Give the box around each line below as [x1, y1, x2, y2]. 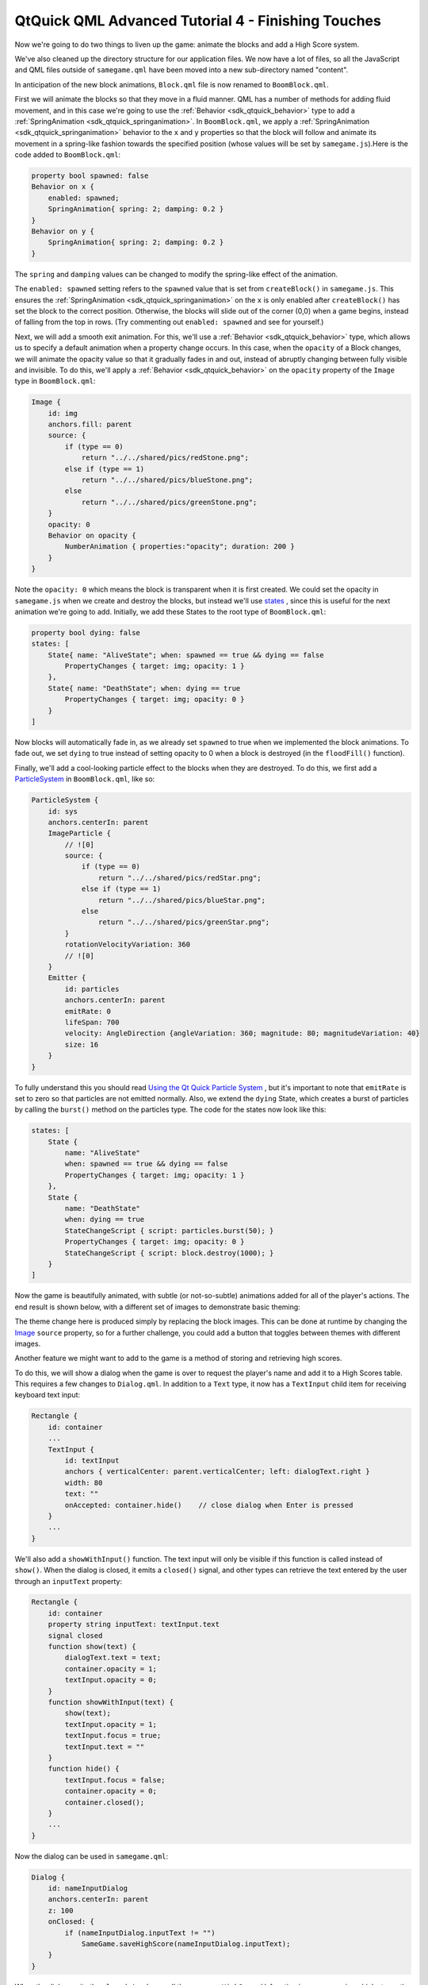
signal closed [48, 1631, 103, 1640]
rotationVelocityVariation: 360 [64, 940, 190, 949]
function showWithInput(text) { [48, 1698, 174, 1706]
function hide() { [48, 1764, 120, 1774]
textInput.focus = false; [64, 1775, 166, 1784]
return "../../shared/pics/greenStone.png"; [81, 497, 258, 507]
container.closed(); [64, 1798, 145, 1806]
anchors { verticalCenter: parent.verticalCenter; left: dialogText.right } [64, 1467, 370, 1476]
